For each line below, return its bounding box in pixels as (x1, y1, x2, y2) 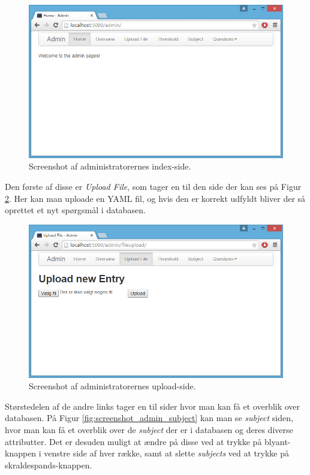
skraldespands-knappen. (5, 458, 92, 471)
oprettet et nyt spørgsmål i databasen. (5, 204, 146, 216)
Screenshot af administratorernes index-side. (29, 160, 191, 173)
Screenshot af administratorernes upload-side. (29, 380, 196, 392)
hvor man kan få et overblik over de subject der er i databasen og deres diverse (5, 423, 293, 435)
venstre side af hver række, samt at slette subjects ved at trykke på (44, 447, 289, 459)
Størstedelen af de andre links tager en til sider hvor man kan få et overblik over (5, 400, 300, 412)
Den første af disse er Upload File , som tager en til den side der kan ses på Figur (5, 180, 302, 192)
